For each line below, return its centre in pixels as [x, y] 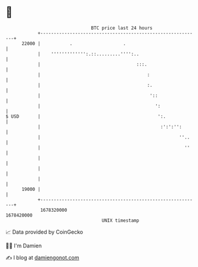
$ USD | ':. [86, 116]
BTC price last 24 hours [122, 28]
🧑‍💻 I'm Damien [24, 246]
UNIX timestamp [120, 220]
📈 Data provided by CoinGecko [44, 232]
